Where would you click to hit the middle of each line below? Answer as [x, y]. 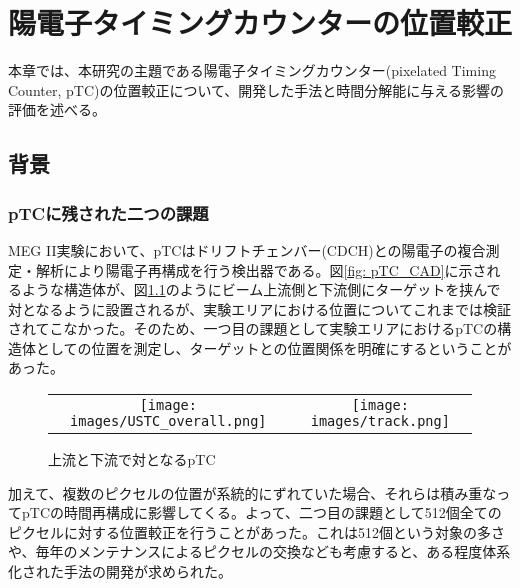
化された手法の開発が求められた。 [120, 571]
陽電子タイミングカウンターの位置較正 [260, 22]
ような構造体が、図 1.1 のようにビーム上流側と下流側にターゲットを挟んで [261, 289]
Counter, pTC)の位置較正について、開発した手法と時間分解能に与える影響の [256, 89]
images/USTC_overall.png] [168, 421]
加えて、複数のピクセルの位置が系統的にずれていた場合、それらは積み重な [252, 492]
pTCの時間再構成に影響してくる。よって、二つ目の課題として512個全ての [261, 512]
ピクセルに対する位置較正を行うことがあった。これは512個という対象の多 [249, 531]
